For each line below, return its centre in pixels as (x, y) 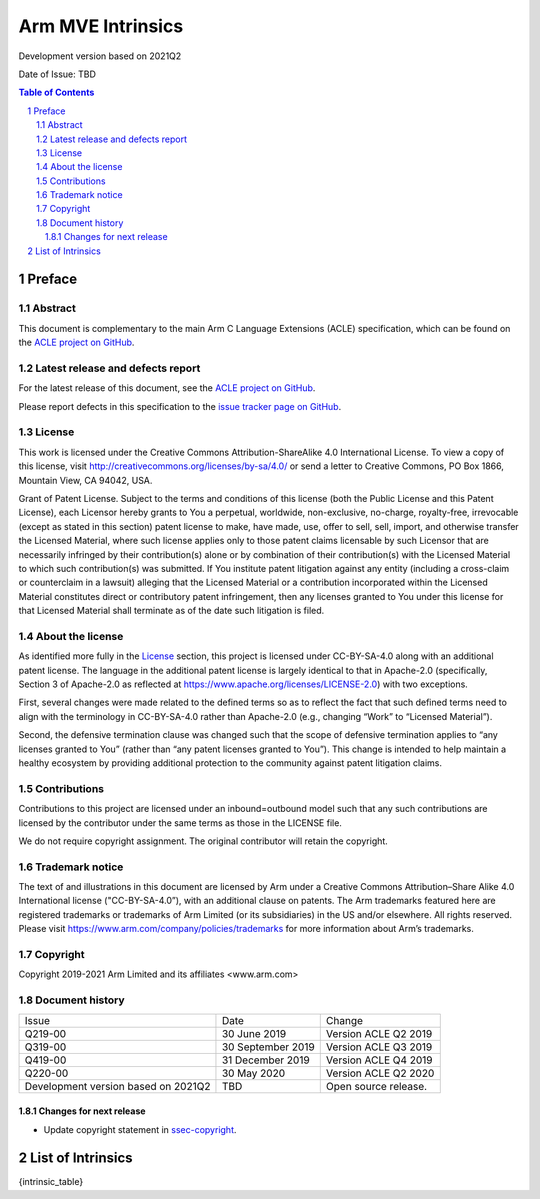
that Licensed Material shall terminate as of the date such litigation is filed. (171, 611)
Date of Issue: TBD (57, 74)
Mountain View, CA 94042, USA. (85, 480)
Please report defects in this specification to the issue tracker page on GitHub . (180, 406)
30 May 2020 (253, 1073)
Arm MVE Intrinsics (101, 26)
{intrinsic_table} (51, 1182)
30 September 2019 (268, 1047)
